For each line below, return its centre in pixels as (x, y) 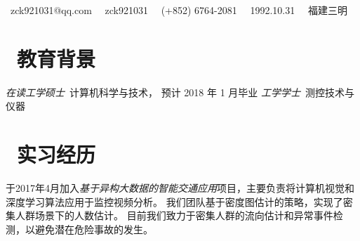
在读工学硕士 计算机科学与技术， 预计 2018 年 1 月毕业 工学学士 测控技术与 (180, 92)
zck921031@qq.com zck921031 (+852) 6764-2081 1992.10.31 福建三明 (179, 10)
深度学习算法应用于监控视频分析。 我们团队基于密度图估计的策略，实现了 (174, 201)
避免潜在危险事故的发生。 (94, 229)
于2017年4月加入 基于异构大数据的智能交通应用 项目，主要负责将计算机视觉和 (180, 188)
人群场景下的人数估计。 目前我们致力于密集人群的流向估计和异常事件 (174, 215)
